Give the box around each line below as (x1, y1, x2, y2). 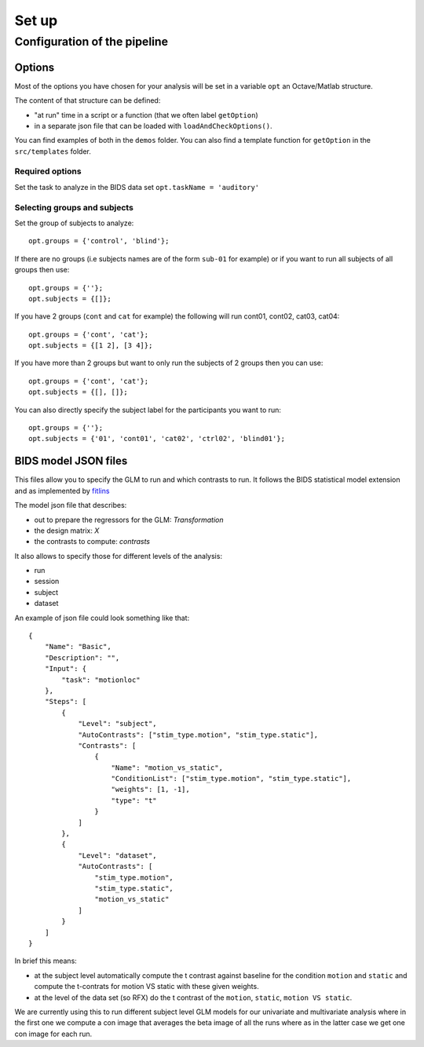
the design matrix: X (34, 526, 100, 535)
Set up (14, 12, 58, 29)
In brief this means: (14, 956, 78, 965)
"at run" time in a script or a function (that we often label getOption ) (34, 110, 258, 119)
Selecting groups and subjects (14, 202, 133, 213)
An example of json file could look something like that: (14, 613, 190, 622)
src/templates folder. (14, 146, 92, 156)
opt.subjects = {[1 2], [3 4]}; (28, 341, 153, 350)
